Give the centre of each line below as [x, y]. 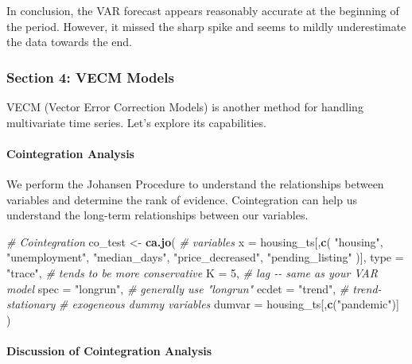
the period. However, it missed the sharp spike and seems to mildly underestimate [206, 26]
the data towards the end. [70, 42]
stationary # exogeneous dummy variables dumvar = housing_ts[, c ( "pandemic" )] [203, 304]
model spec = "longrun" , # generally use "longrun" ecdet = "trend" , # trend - [194, 288]
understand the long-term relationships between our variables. [157, 215]
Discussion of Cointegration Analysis [109, 350]
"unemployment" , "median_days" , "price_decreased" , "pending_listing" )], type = [205, 257]
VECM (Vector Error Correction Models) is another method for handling [185, 106]
